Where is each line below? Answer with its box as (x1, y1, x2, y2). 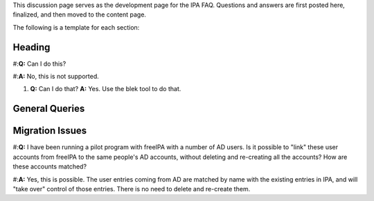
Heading (12, 41, 51, 53)
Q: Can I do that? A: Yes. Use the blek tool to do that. (30, 85, 181, 93)
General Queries (12, 103, 85, 115)
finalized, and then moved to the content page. (12, 10, 147, 19)
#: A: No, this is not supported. (12, 73, 100, 81)
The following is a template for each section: (12, 23, 140, 31)
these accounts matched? (12, 162, 87, 171)
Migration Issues (12, 125, 87, 137)
